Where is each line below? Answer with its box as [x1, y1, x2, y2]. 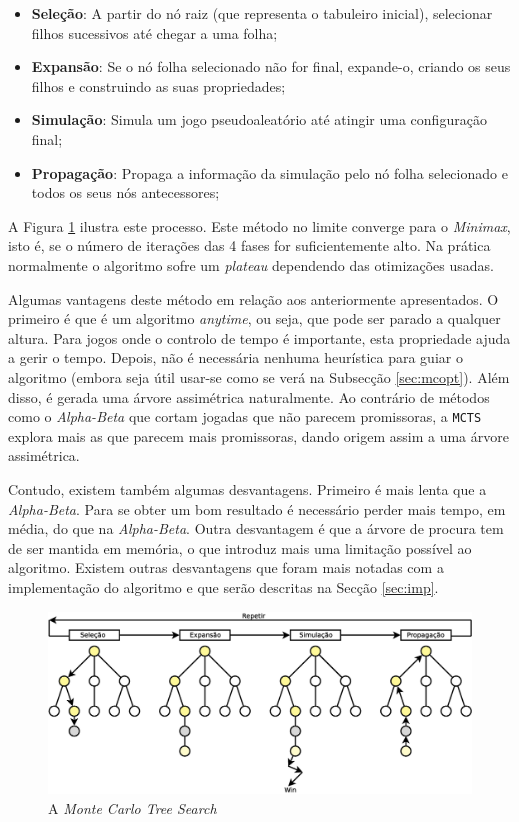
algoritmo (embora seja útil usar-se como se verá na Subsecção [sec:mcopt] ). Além [8, 366, 510, 387]
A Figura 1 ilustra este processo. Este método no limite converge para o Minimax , [8, 215, 511, 236]
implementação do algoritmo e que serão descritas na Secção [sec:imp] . [8, 576, 439, 597]
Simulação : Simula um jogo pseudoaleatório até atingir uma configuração [31, 109, 487, 130]
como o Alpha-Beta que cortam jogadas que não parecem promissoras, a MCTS [8, 406, 482, 427]
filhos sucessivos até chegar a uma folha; [31, 22, 278, 43]
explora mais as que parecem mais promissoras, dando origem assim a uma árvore [8, 425, 509, 446]
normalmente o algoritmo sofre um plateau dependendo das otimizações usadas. [8, 254, 494, 275]
